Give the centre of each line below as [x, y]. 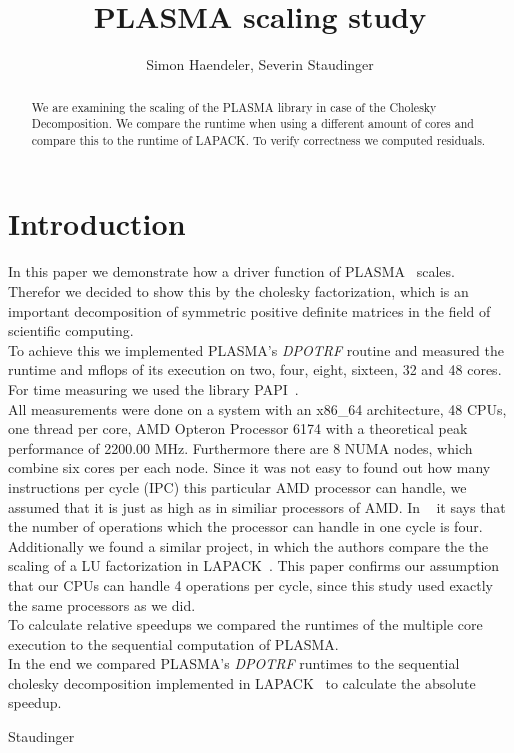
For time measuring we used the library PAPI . [153, 388]
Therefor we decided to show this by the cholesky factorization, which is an [238, 291]
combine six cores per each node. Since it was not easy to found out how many [249, 467]
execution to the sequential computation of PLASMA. [173, 643]
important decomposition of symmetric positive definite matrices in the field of [249, 310]
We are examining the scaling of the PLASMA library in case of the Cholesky [234, 106]
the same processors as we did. [102, 604]
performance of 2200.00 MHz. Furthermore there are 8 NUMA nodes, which [240, 447]
